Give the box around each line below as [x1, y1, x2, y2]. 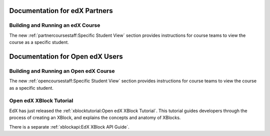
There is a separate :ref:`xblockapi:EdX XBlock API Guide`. [9, 124, 129, 130]
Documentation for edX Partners [9, 6, 113, 15]
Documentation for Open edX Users [9, 52, 123, 61]
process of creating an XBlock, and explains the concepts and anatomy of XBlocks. [9, 115, 181, 121]
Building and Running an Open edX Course [9, 67, 115, 74]
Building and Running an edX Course [9, 22, 100, 29]
